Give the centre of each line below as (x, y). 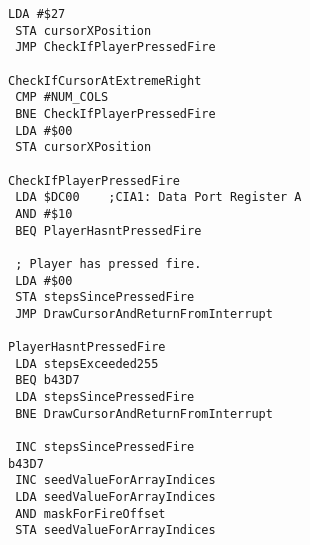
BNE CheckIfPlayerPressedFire (115, 113)
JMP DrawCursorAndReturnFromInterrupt (144, 313)
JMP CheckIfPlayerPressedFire (115, 47)
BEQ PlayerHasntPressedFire (108, 230)
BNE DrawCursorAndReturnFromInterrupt (144, 413)
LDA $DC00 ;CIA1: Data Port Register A (158, 197)
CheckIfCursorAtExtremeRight (105, 80)
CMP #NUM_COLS (62, 97)
